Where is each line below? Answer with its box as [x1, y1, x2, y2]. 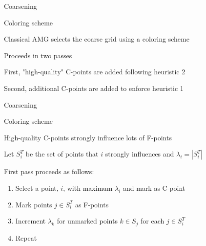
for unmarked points [57, 216, 118, 226]
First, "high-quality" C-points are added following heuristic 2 [4, 67, 185, 77]
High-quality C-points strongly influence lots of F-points [4, 132, 172, 142]
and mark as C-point [123, 182, 185, 193]
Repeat [15, 232, 37, 243]
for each [141, 216, 165, 226]
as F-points [75, 199, 109, 209]
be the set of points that [25, 149, 99, 159]
